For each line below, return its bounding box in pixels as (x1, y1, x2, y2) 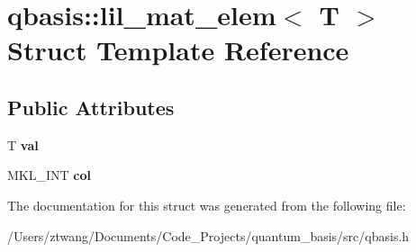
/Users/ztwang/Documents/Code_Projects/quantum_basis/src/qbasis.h (7, 226, 410, 245)
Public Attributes (7, 93, 175, 121)
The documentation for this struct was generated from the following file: (7, 195, 406, 214)
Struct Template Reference (7, 31, 349, 68)
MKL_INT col (7, 166, 91, 184)
